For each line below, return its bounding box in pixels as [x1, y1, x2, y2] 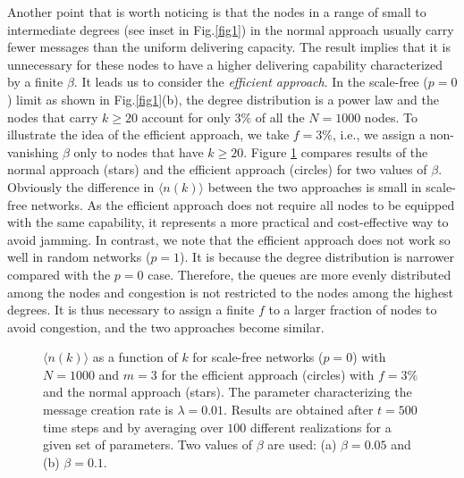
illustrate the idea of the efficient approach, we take [7, 125, 290, 144]
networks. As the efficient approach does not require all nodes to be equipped [30, 195, 455, 214]
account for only [141, 107, 231, 126]
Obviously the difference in [7, 177, 155, 196]
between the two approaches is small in [207, 177, 422, 196]
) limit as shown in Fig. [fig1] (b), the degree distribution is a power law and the [7, 89, 439, 108]
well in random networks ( [7, 247, 151, 266]
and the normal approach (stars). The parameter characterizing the [43, 382, 412, 401]
